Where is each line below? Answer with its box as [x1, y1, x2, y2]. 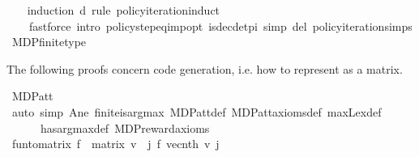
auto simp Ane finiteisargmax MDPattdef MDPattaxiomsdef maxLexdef [11, 103, 382, 120]
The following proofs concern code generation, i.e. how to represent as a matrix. [6, 60, 403, 77]
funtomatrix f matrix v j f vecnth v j [11, 135, 220, 152]
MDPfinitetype [11, 33, 87, 50]
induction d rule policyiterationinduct [27, 2, 220, 18]
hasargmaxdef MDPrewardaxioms [40, 119, 210, 136]
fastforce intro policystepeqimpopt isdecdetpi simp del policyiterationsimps [28, 17, 413, 34]
